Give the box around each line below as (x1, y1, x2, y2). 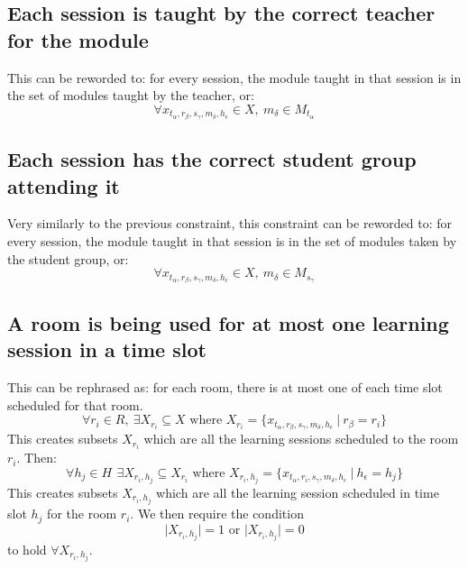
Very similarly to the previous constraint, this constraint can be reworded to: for (7, 214, 453, 233)
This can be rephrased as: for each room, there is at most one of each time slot (7, 377, 443, 396)
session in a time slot (7, 335, 206, 363)
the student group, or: (7, 249, 129, 268)
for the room (47, 504, 117, 523)
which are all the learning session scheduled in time (156, 483, 439, 501)
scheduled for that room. (7, 395, 143, 414)
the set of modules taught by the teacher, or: (7, 86, 254, 105)
